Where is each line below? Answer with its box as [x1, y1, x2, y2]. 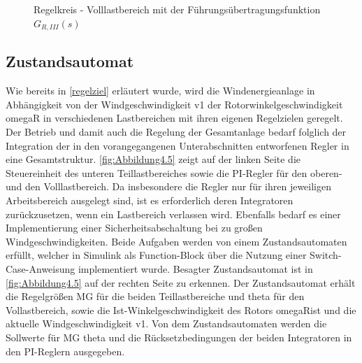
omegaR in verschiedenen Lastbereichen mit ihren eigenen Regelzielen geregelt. [6, 111, 343, 125]
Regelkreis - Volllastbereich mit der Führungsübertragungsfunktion [34, 2, 321, 16]
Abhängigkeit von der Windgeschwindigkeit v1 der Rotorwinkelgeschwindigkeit [6, 97, 343, 111]
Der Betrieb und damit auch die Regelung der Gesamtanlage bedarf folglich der [6, 124, 347, 139]
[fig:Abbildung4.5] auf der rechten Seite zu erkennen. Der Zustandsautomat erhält [6, 275, 356, 290]
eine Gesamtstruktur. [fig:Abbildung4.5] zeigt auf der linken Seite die [6, 152, 301, 166]
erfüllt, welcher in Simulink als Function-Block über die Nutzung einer [6, 248, 307, 262]
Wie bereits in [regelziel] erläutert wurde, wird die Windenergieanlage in [6, 83, 315, 98]
